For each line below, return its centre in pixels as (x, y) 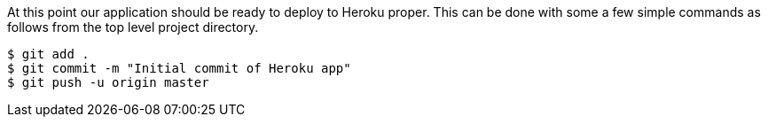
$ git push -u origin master (108, 82)
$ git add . (48, 54)
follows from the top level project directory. (133, 27)
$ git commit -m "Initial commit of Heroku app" (179, 68)
